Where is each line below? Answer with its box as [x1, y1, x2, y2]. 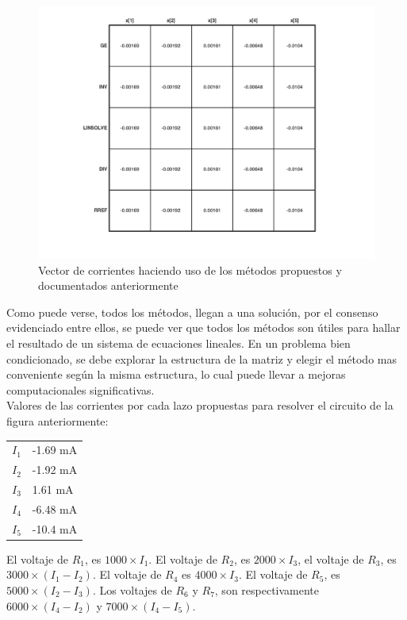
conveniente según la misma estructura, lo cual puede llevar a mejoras [6, 366, 346, 383]
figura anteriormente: [6, 412, 109, 429]
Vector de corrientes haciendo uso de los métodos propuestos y [38, 261, 342, 278]
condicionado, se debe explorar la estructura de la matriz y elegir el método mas [6, 350, 397, 367]
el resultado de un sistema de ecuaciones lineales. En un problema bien [6, 334, 351, 351]
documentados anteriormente [38, 277, 179, 294]
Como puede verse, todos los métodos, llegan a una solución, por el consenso [6, 303, 378, 320]
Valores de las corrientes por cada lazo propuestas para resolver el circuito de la [6, 397, 394, 414]
